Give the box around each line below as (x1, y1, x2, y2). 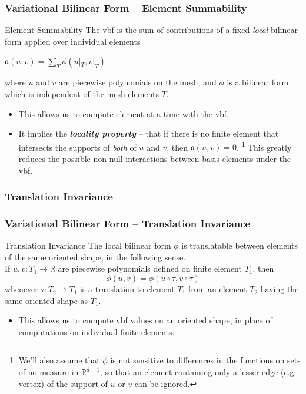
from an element (188, 283, 247, 295)
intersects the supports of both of (18, 141, 137, 153)
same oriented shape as (5, 294, 88, 306)
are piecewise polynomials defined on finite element (58, 262, 242, 274)
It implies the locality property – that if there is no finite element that (18, 127, 279, 140)
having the (260, 283, 299, 295)
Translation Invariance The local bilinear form (5, 239, 171, 251)
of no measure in (18, 366, 79, 378)
